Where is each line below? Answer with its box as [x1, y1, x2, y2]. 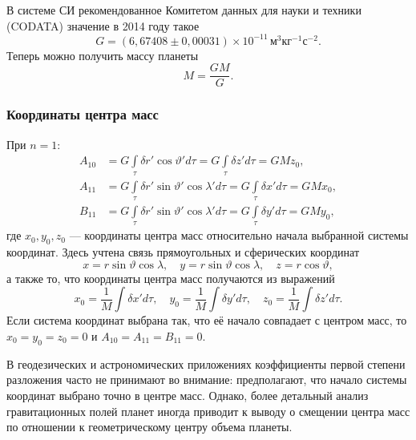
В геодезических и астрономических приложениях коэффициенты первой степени [6, 355, 406, 372]
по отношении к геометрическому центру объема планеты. [6, 418, 293, 435]
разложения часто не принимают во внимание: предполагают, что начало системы [6, 371, 407, 388]
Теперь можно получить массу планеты [6, 46, 199, 63]
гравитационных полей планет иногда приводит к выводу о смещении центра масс [6, 402, 410, 419]
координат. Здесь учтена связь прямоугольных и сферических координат [6, 244, 360, 260]
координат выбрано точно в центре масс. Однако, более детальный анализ [6, 386, 369, 403]
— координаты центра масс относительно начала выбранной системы [69, 227, 409, 244]
